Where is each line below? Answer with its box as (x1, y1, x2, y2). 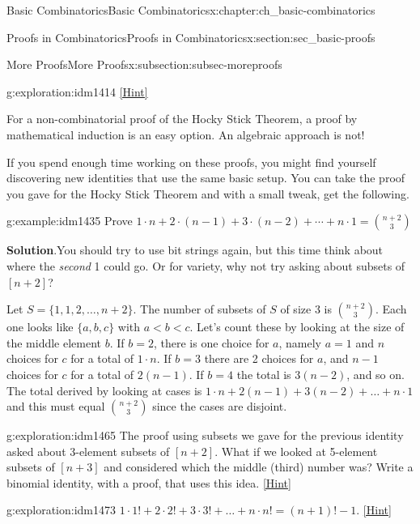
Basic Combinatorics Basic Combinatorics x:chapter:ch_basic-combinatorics (6, 2, 375, 18)
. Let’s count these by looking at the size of (189, 318, 405, 335)
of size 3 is (280, 300, 332, 317)
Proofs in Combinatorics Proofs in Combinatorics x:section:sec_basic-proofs (6, 28, 375, 45)
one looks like (6, 318, 74, 335)
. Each (375, 300, 407, 317)
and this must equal (6, 398, 105, 415)
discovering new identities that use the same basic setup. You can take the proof (6, 169, 405, 186)
